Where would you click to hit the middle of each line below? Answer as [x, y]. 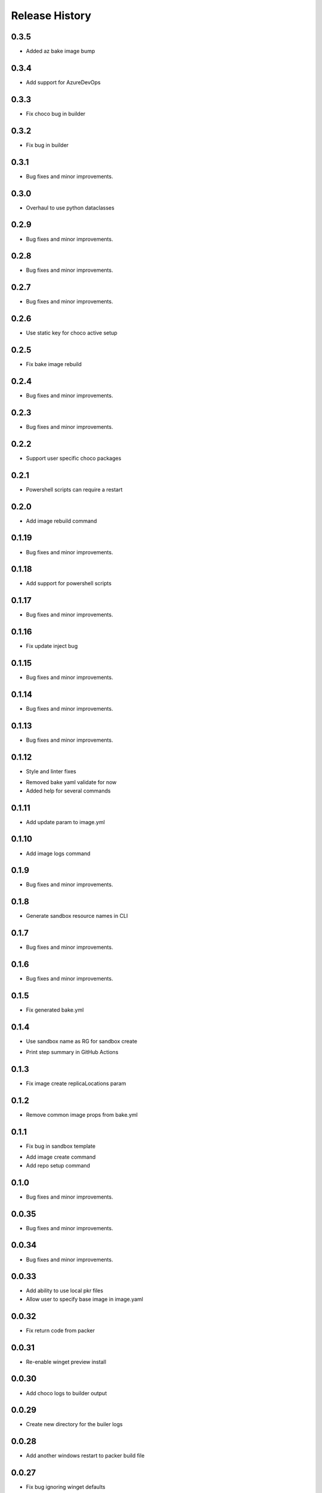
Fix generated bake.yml [55, 1010]
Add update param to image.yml [66, 822]
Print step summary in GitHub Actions [72, 1052]
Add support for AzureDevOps [63, 82]
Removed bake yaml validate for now [71, 782]
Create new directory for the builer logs [74, 1424]
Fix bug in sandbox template [61, 1146]
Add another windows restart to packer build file [85, 1456]
